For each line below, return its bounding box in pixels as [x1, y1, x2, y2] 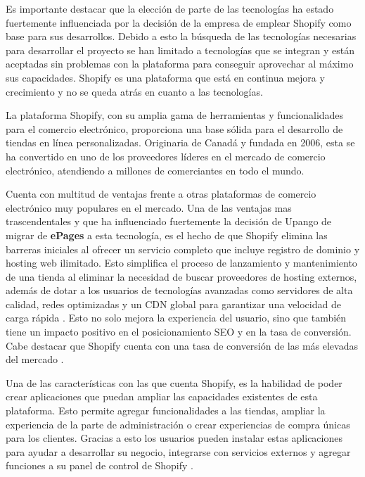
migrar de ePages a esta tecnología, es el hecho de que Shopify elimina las [6, 227, 328, 242]
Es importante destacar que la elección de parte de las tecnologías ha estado [6, 1, 334, 15]
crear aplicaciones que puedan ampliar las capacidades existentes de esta [6, 389, 318, 404]
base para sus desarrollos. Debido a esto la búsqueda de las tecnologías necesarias [6, 29, 357, 44]
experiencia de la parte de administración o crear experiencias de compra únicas [6, 416, 350, 431]
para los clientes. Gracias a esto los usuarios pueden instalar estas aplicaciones [6, 431, 342, 445]
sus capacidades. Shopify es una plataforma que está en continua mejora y [6, 70, 325, 84]
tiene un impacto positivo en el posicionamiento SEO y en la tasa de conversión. [6, 324, 352, 339]
